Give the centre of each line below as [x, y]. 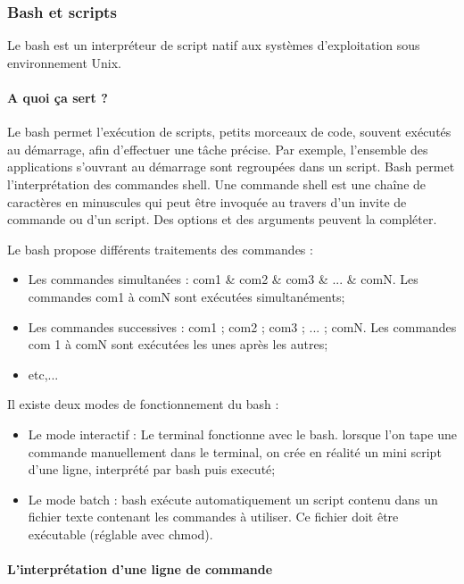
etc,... [43, 374]
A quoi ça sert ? [58, 97]
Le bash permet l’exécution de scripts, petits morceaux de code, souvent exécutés [229, 132]
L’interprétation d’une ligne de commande [140, 569]
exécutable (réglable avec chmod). [120, 534]
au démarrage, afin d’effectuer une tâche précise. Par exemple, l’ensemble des [218, 149]
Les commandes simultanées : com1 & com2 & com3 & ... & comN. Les [223, 279]
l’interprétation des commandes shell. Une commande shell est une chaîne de [217, 184]
